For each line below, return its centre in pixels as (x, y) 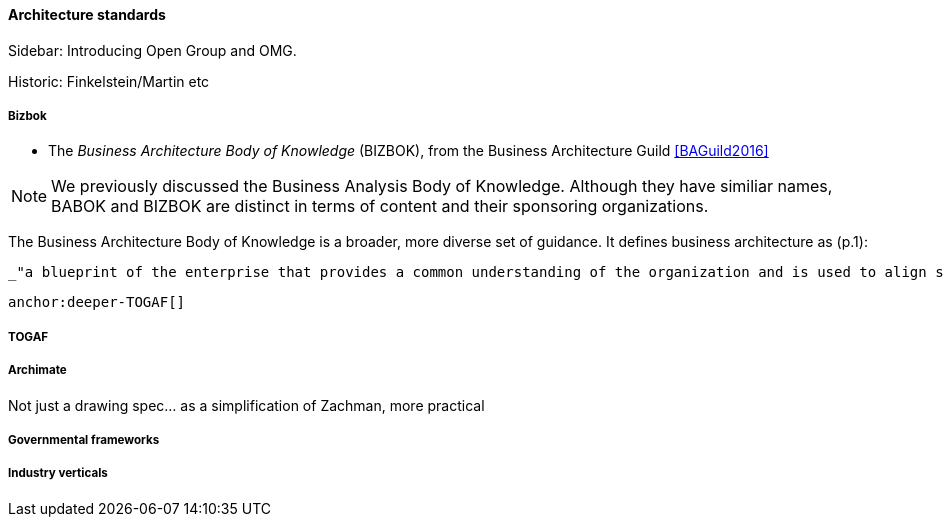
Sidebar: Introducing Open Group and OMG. (152, 50)
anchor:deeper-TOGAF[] (97, 302)
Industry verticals (58, 473)
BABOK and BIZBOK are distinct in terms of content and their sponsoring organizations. (380, 206)
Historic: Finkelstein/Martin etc (109, 81)
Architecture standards (87, 14)
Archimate (37, 370)
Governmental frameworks (84, 439)
